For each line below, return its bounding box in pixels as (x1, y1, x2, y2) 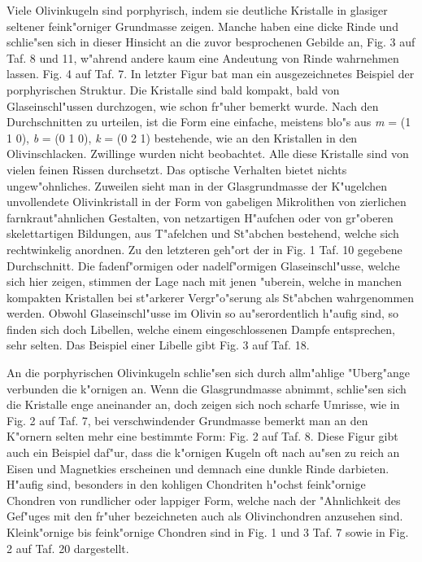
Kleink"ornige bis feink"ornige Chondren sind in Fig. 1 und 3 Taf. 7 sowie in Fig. (7, 524, 409, 540)
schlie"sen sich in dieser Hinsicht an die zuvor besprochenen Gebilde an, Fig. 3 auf (7, 33, 415, 50)
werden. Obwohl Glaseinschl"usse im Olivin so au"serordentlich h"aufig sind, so (7, 305, 399, 322)
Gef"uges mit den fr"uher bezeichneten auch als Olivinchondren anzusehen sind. (7, 507, 403, 525)
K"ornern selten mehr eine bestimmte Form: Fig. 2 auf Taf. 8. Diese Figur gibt (7, 428, 398, 445)
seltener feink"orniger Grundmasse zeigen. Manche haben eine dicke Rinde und (7, 17, 398, 34)
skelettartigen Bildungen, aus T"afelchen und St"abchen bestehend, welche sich (7, 225, 399, 242)
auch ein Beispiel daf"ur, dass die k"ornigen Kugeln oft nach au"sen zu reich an (7, 444, 400, 461)
